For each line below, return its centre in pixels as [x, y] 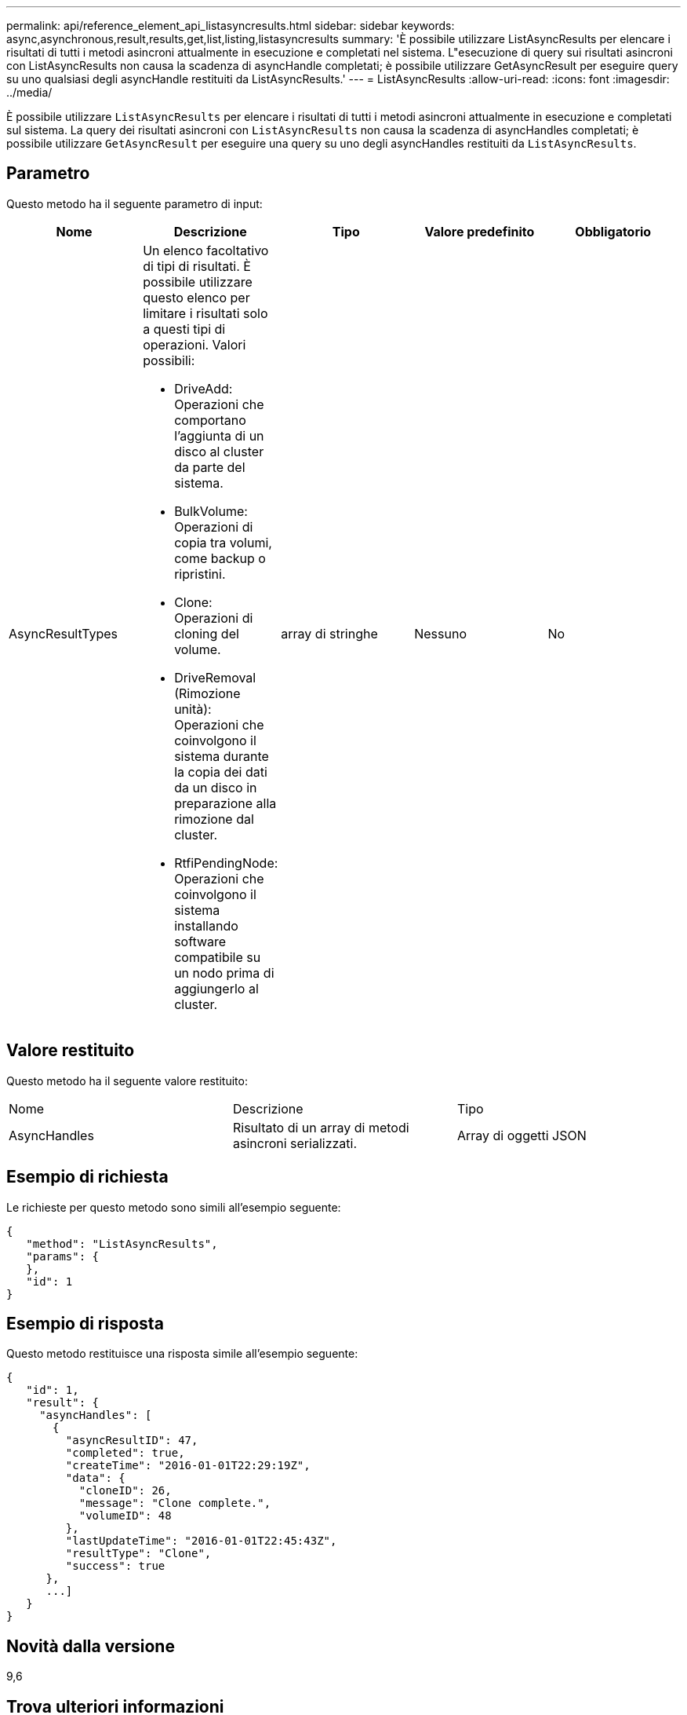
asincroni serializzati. [294, 1143]
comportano [210, 420]
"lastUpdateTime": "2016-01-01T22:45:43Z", [201, 1541]
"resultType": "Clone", [138, 1554]
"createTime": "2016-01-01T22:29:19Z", [188, 1466]
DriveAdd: [204, 388]
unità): [193, 709]
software [200, 941]
